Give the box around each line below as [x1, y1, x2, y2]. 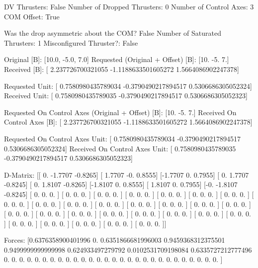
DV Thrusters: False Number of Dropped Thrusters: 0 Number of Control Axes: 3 [4, 1, 254, 11]
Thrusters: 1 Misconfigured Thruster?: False [4, 37, 138, 48]
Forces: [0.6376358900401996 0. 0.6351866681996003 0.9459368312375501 [4, 235, 225, 245]
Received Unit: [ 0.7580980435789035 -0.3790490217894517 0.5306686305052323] [4, 90, 248, 101]
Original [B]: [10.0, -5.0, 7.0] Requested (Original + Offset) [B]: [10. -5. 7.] [4, 54, 229, 65]
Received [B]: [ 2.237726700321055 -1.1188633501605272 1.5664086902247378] [4, 64, 239, 74]
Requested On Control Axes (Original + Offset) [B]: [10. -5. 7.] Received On [4, 107, 237, 117]
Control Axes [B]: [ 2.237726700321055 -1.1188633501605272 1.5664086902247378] [4, 117, 253, 127]
